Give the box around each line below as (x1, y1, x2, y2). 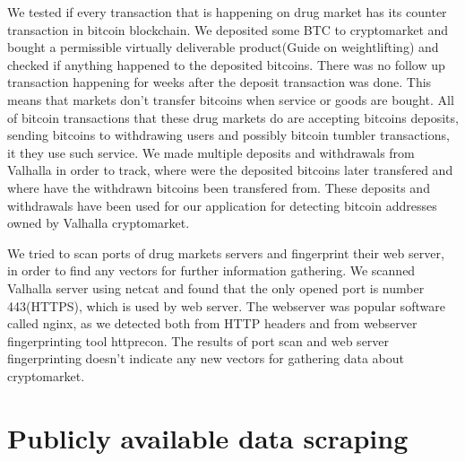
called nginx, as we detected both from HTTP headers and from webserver (7, 314, 418, 333)
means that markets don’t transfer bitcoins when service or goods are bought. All (7, 90, 454, 109)
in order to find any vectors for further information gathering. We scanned (7, 261, 416, 280)
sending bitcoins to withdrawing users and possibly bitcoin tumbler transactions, (7, 126, 450, 144)
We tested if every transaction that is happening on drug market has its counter (7, 3, 447, 21)
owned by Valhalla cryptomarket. (7, 213, 190, 232)
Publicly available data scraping (7, 419, 409, 456)
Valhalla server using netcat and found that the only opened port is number (7, 278, 425, 297)
